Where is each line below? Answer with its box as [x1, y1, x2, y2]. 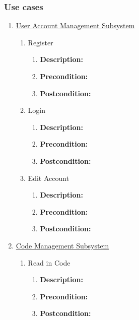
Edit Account [28, 172, 69, 183]
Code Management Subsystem [16, 240, 109, 250]
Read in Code [28, 257, 71, 268]
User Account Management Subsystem [16, 20, 135, 31]
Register [28, 37, 53, 47]
